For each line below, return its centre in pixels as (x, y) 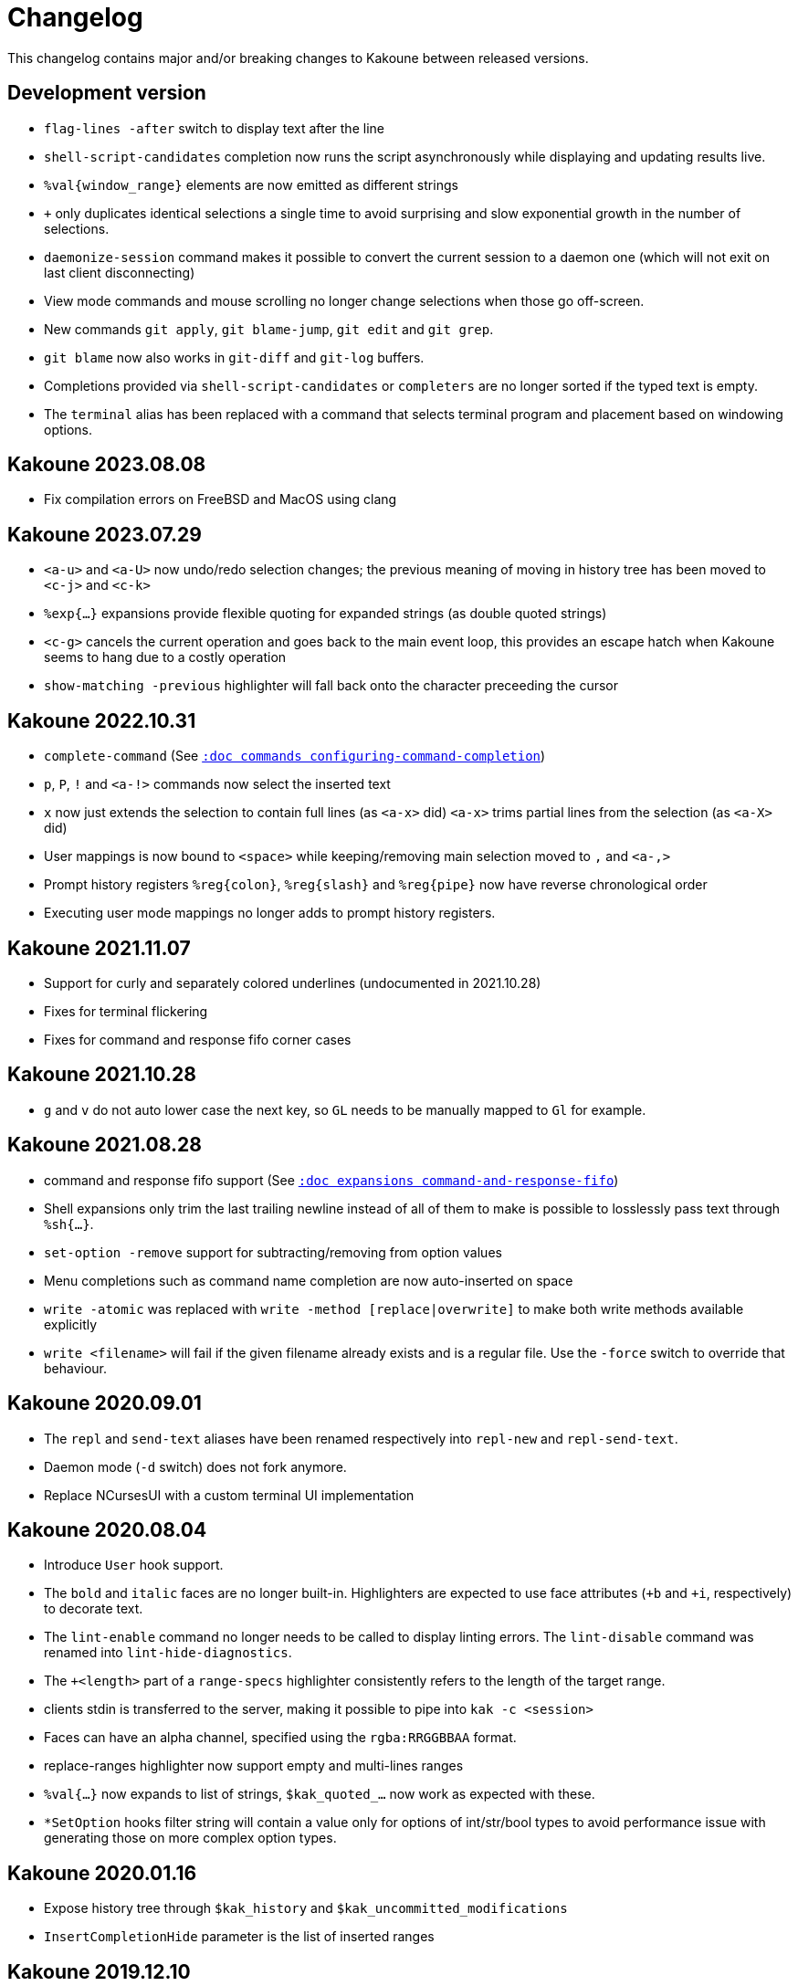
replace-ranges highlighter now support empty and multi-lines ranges (254, 1766)
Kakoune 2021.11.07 (99, 948)
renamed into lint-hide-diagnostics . (168, 1653)
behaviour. (76, 1368)
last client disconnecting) (120, 272)
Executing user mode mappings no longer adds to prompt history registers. (270, 913)
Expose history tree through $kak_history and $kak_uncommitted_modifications (306, 1908)
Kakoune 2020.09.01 (105, 1403)
